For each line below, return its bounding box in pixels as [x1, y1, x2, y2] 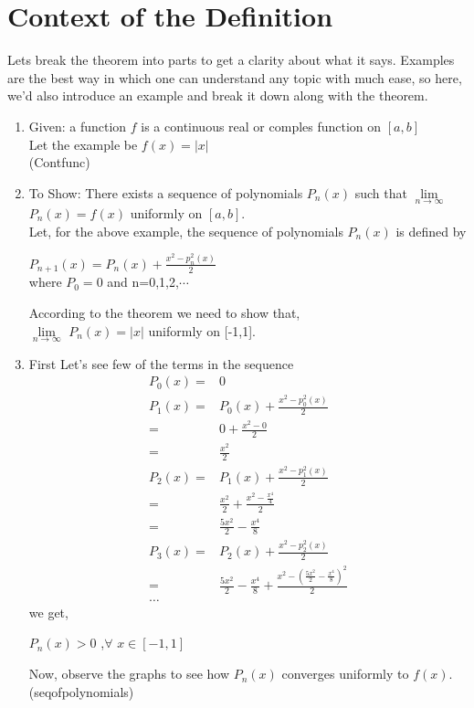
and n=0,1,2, [107, 272, 179, 291]
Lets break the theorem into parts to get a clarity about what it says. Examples [7, 50, 455, 69]
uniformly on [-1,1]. [148, 321, 257, 340]
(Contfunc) [28, 153, 90, 172]
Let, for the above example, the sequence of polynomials [28, 221, 343, 240]
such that [354, 183, 407, 202]
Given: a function [28, 116, 127, 135]
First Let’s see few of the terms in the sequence [28, 354, 294, 373]
